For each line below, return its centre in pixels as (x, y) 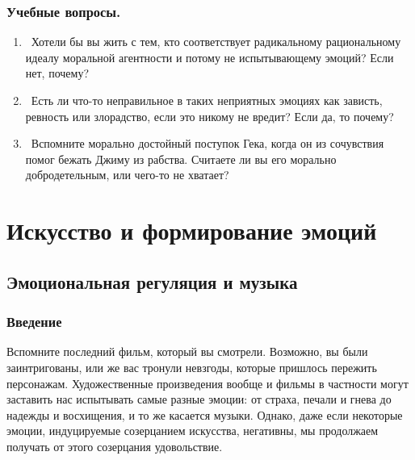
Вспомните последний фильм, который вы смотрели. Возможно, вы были (187, 351)
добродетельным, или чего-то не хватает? (127, 175)
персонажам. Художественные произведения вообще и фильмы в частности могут (207, 383)
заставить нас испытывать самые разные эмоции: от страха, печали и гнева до (199, 399)
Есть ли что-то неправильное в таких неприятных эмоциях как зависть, (207, 100)
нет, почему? (57, 73)
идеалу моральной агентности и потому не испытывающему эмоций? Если (210, 57)
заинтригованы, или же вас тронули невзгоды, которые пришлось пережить (192, 367)
